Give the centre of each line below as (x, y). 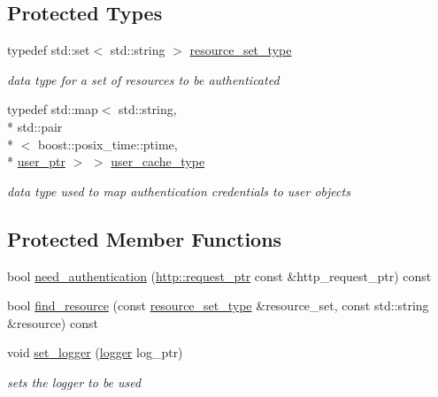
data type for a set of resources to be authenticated (143, 79)
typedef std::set (49, 50)
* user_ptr (36, 161)
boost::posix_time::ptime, (108, 144)
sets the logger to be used (74, 382)
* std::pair (35, 126)
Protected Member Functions (145, 238)
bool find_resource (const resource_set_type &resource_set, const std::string (218, 305)
